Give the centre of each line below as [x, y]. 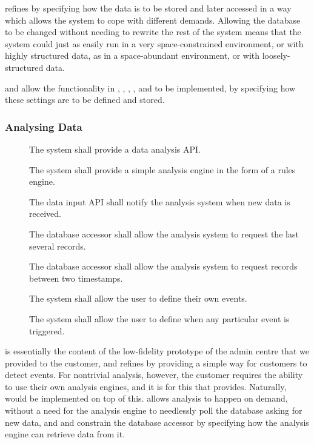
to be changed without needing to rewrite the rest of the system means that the [153, 32]
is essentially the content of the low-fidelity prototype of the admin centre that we [157, 351]
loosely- [276, 55]
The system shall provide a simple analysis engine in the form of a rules [162, 169]
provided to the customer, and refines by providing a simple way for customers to [156, 363]
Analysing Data [44, 126]
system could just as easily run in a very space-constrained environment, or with [154, 43]
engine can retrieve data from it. [65, 434]
